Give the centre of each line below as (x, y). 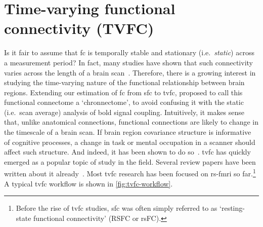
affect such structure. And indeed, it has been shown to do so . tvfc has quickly (127, 152)
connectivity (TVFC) (79, 28)
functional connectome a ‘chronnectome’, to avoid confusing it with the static (124, 102)
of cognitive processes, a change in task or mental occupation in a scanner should (130, 142)
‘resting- (232, 208)
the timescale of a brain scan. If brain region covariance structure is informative (128, 132)
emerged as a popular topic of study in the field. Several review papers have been (130, 161)
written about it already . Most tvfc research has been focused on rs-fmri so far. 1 (130, 173)
